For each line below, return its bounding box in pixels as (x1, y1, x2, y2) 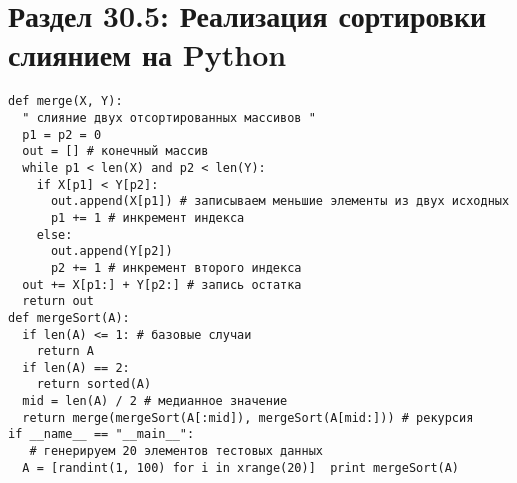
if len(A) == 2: (22, 360, 130, 375)
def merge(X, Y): (8, 94, 123, 109)
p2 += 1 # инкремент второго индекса (50, 260, 302, 275)
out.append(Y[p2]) (50, 244, 173, 259)
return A (36, 344, 94, 359)
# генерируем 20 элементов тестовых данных (29, 444, 323, 459)
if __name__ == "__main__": (8, 427, 195, 442)
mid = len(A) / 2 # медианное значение (22, 394, 288, 409)
